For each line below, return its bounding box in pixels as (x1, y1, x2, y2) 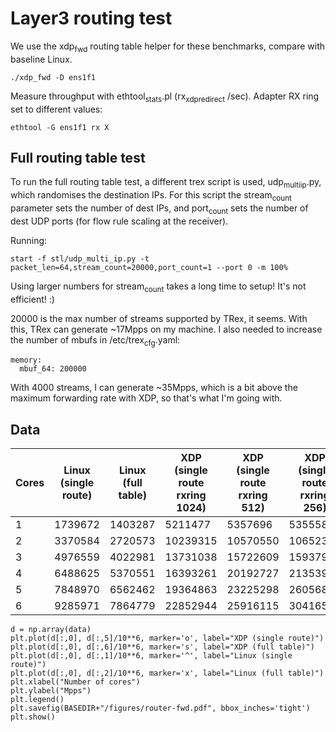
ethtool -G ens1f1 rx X (10, 122, 110, 132)
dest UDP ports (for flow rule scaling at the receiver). (10, 215, 229, 227)
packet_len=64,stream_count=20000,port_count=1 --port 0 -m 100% (10, 262, 288, 272)
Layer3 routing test (10, 7, 173, 30)
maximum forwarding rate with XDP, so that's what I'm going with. (10, 392, 283, 404)
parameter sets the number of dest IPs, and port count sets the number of (10, 202, 309, 216)
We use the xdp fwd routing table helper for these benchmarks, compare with (10, 40, 325, 54)
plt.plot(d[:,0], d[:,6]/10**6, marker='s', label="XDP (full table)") (10, 642, 315, 652)
